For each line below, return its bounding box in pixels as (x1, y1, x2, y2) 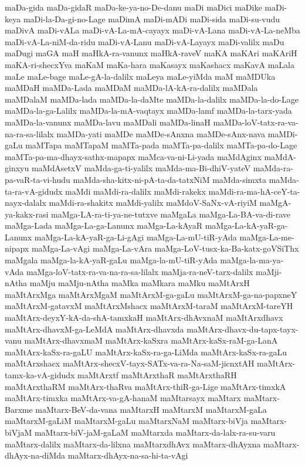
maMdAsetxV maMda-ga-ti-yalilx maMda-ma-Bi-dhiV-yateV (31, 162, 251, 174)
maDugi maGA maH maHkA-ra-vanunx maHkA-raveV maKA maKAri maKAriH (5, 47, 297, 59)
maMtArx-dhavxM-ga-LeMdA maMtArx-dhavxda (5, 323, 184, 335)
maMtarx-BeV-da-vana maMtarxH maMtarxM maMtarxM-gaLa (35, 403, 267, 415)
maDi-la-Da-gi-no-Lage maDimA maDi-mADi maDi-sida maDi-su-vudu (23, 12, 280, 25)
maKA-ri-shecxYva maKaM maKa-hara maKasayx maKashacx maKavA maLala (5, 58, 294, 70)
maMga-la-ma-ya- (220, 254, 283, 266)
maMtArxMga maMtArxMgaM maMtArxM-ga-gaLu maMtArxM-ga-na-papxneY (5, 288, 297, 300)
